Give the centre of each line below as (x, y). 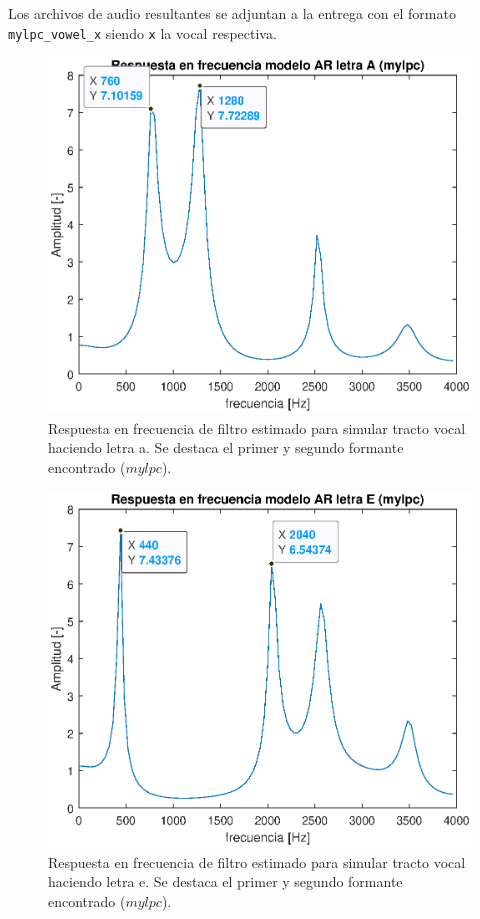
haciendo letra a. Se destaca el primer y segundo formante (226, 447)
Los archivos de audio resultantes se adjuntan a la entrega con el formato (232, 13)
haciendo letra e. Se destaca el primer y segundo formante (225, 881)
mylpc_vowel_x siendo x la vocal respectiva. (142, 32)
